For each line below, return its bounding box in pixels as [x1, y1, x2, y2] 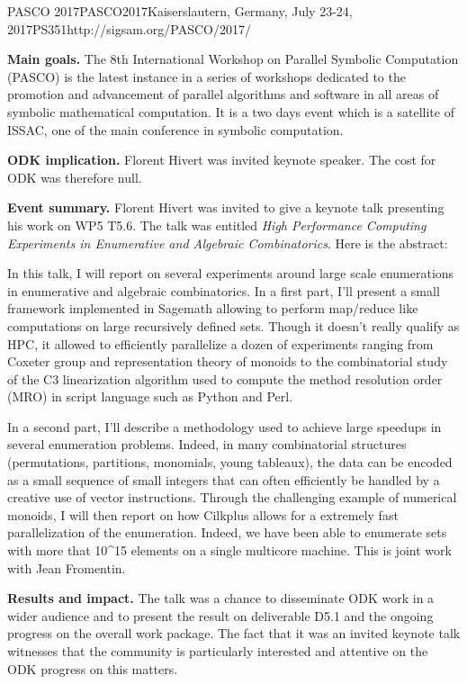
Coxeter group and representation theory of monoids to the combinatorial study [7, 352, 448, 371]
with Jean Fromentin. [7, 558, 126, 577]
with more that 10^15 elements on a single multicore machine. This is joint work [7, 541, 452, 560]
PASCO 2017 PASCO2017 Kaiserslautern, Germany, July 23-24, [7, 2, 353, 20]
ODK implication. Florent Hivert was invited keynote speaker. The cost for [7, 150, 436, 169]
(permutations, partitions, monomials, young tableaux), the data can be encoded [7, 453, 453, 472]
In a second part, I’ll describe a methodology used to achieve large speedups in [7, 417, 442, 436]
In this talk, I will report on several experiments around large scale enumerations [7, 264, 454, 283]
